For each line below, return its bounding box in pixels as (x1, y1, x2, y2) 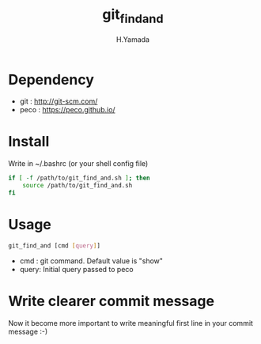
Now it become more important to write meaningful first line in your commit (8, 318, 253, 327)
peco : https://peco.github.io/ (19, 105, 116, 115)
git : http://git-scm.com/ (19, 96, 98, 106)
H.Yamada (115, 34, 150, 44)
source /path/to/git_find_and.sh (22, 182, 133, 190)
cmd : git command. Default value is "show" (19, 255, 164, 266)
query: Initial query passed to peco (19, 264, 134, 274)
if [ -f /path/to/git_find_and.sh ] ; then (8, 174, 150, 183)
